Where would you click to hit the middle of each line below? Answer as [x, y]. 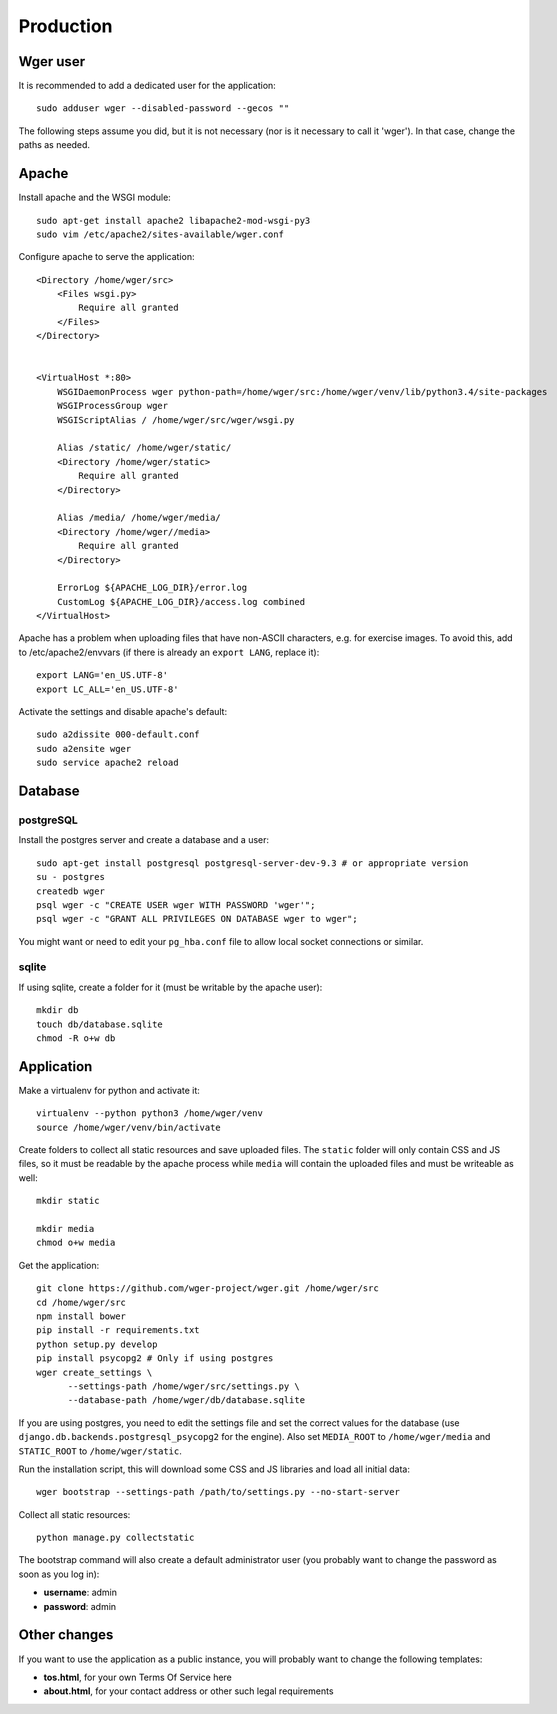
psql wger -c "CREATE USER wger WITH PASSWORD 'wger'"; [176, 904]
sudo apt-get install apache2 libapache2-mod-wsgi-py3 [173, 220]
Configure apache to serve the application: [106, 257]
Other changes [66, 1635]
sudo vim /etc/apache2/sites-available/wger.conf [160, 234]
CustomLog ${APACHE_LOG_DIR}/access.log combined [180, 601]
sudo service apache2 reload [107, 763]
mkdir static [68, 1201]
